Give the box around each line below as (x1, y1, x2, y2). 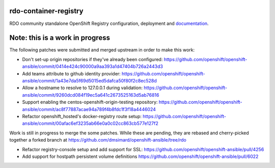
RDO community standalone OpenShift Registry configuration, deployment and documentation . (9, 20, 209, 26)
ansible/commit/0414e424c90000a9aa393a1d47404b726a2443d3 (22, 64, 163, 70)
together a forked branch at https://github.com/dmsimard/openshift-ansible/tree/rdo (9, 137, 187, 143)
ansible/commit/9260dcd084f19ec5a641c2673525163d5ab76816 (22, 92, 159, 98)
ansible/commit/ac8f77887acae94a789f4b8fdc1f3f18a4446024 (22, 106, 156, 112)
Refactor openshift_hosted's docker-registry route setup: (22, 113, 142, 119)
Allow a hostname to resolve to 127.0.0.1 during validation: (22, 85, 143, 91)
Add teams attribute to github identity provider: (22, 70, 121, 76)
